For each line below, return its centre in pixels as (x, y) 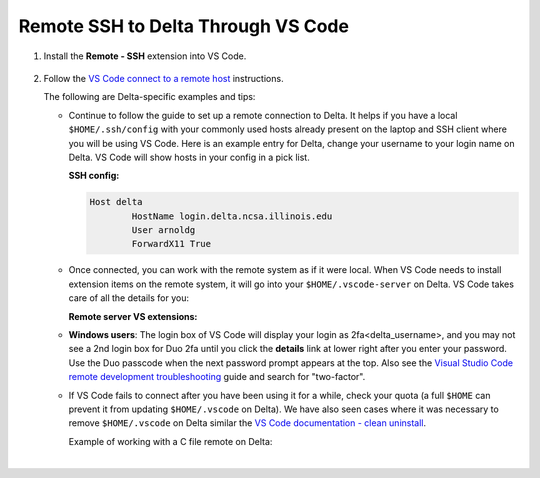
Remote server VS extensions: (133, 316)
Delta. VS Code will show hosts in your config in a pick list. (189, 157)
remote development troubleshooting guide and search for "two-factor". (217, 377)
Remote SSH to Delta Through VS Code (184, 26)
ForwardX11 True (171, 244)
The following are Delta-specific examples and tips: (149, 97)
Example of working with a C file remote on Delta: (170, 441)
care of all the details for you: (129, 298)
